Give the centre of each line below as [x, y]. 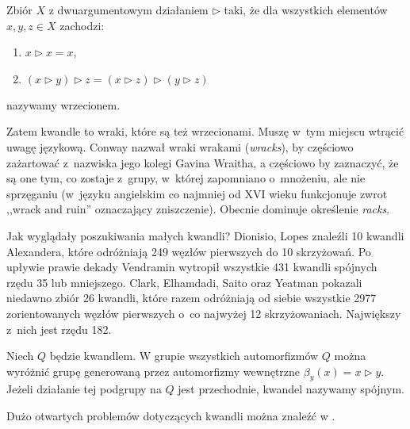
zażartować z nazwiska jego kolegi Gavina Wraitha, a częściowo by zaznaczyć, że [203, 162]
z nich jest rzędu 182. [59, 329]
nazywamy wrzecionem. [63, 104]
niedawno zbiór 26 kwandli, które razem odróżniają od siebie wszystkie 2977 [192, 298]
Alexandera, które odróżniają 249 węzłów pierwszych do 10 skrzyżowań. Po [189, 251]
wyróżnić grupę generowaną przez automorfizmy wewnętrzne [153, 371]
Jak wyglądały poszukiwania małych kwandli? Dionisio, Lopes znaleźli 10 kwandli [205, 235]
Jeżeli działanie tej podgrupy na [84, 389]
